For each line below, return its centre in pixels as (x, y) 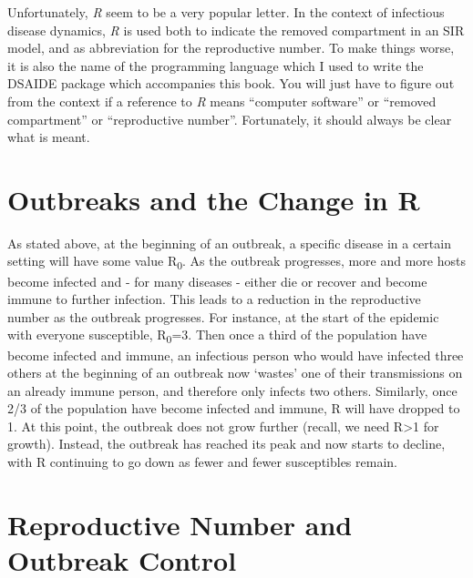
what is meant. (49, 137)
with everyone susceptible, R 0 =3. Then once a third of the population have (217, 336)
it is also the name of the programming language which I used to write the (216, 65)
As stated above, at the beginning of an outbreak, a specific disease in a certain (229, 243)
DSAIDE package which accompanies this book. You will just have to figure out (231, 83)
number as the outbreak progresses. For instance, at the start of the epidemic (223, 316)
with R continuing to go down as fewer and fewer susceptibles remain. (202, 462)
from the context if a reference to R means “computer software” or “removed (222, 101)
